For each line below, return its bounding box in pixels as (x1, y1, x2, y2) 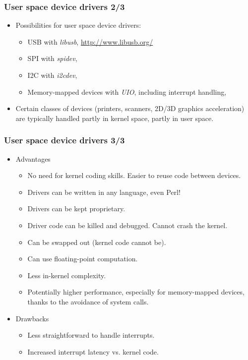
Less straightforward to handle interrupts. (27, 330, 155, 340)
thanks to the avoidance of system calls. (27, 296, 149, 306)
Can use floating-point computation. (27, 253, 138, 264)
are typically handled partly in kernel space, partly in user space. (15, 113, 214, 123)
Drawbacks (15, 313, 49, 323)
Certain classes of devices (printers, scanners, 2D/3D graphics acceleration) (15, 103, 245, 114)
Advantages (15, 153, 51, 164)
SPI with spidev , (27, 53, 77, 63)
